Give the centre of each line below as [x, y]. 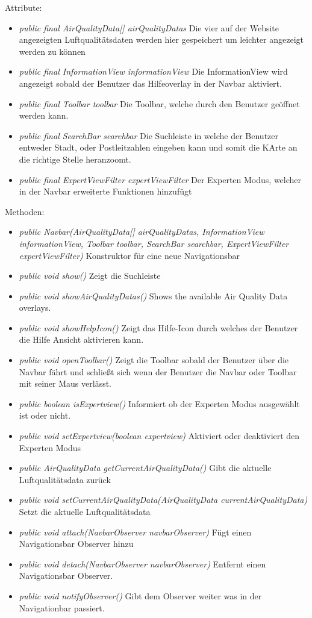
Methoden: [25, 211]
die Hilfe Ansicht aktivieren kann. [81, 339]
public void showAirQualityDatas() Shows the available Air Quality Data [153, 295]
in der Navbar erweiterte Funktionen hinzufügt [105, 191]
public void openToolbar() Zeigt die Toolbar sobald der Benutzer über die [154, 360]
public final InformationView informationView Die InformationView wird [153, 71]
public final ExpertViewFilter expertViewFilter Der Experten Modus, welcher [160, 179]
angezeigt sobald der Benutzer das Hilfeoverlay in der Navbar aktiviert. [150, 83]
